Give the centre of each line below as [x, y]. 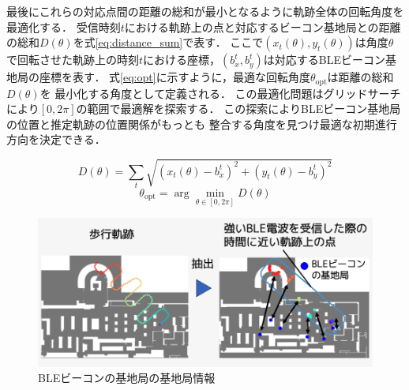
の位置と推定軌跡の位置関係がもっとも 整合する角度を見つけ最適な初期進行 [202, 124]
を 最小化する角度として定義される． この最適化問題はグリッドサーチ [220, 93]
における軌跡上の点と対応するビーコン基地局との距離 [263, 26]
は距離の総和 [360, 77]
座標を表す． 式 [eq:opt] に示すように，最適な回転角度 [174, 77]
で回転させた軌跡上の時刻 [73, 60]
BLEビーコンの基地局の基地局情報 [127, 378]
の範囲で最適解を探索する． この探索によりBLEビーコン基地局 [238, 109]
